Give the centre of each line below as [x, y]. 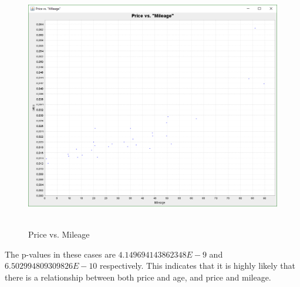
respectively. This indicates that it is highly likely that [198, 266]
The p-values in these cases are [60, 254]
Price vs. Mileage [59, 234]
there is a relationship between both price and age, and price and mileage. [138, 277]
